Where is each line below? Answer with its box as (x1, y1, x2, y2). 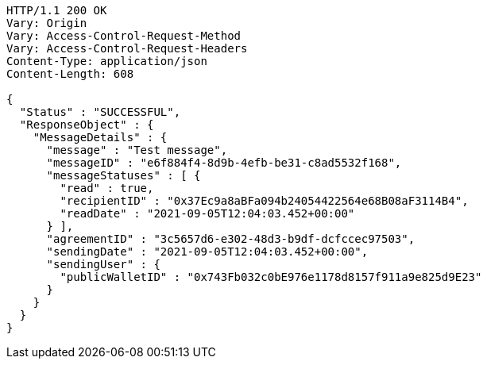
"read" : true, (60, 182, 154, 194)
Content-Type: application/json (6, 55, 207, 67)
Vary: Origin (6, 17, 87, 29)
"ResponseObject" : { (19, 118, 154, 131)
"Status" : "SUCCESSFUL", (19, 106, 181, 118)
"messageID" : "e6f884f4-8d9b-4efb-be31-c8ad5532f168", (46, 156, 402, 169)
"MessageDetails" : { (33, 131, 168, 144)
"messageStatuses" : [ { (46, 169, 201, 182)
